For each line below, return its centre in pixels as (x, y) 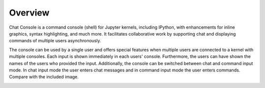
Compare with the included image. (44, 77)
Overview (29, 13)
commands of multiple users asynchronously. (55, 41)
